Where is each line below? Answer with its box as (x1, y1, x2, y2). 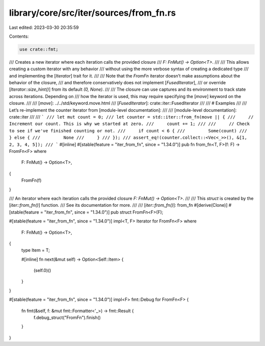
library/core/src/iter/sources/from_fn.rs (9, 7, 176, 18)
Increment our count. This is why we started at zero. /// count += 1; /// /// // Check (9, 121, 250, 127)
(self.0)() (33, 268, 52, 273)
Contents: (9, 33, 29, 39)
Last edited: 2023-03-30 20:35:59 (9, 25, 79, 30)
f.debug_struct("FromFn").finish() (33, 315, 101, 321)
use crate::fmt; (19, 47, 59, 52)
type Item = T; (21, 247, 50, 253)
